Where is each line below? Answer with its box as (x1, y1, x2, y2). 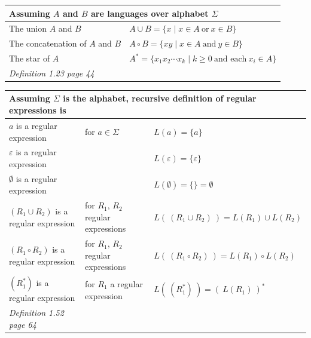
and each (214, 55, 247, 64)
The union (9, 22, 47, 35)
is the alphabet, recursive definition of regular (63, 92, 257, 105)
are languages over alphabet (91, 7, 209, 19)
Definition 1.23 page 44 (9, 66, 94, 79)
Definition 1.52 (9, 306, 64, 319)
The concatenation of (9, 37, 87, 50)
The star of (9, 52, 50, 64)
